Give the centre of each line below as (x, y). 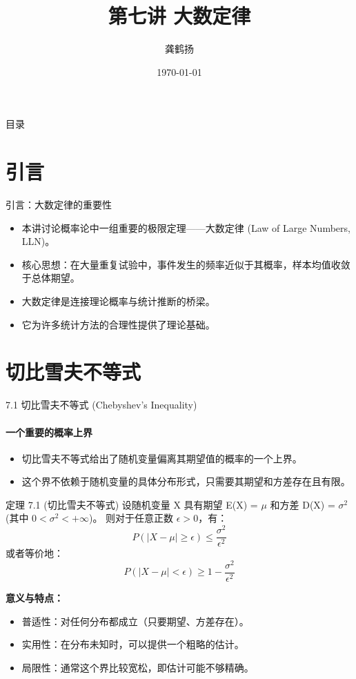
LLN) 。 (38, 241)
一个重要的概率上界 (49, 432)
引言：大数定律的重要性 (59, 205)
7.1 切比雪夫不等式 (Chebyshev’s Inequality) (101, 405)
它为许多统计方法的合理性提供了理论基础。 (118, 324)
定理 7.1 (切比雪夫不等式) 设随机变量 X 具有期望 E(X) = (132, 504)
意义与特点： (34, 597)
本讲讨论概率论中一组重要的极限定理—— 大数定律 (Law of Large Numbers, (186, 227)
